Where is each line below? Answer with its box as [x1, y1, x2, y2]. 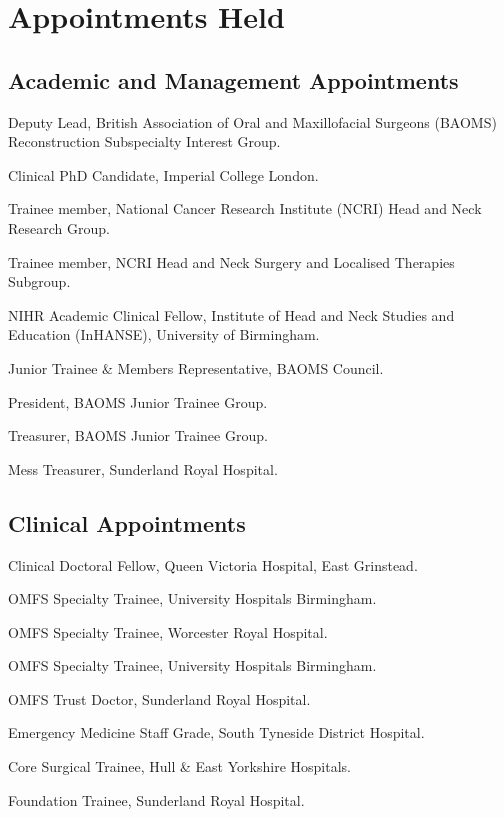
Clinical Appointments [8, 507, 246, 538]
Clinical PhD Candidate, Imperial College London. [8, 164, 319, 185]
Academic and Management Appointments [8, 64, 459, 95]
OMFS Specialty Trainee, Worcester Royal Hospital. [8, 621, 328, 642]
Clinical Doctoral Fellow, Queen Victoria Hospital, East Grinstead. [8, 554, 418, 575]
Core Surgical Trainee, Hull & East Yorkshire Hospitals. [8, 756, 351, 777]
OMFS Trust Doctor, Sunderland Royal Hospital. [8, 688, 311, 709]
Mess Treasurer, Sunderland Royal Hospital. [8, 458, 278, 479]
